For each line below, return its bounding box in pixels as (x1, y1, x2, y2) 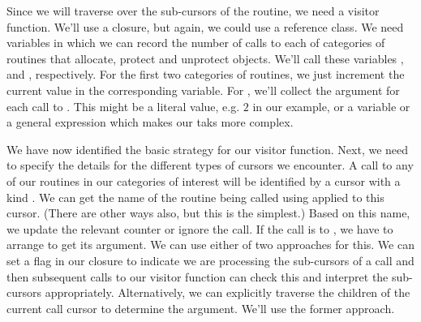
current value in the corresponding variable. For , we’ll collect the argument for (6, 81, 400, 98)
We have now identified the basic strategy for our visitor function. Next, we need (6, 140, 409, 157)
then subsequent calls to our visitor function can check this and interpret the (6, 268, 389, 285)
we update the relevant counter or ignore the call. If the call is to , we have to (6, 220, 393, 237)
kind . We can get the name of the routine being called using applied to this (6, 188, 384, 205)
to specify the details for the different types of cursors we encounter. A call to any (6, 157, 414, 174)
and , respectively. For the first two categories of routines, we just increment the (6, 66, 405, 83)
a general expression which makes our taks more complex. (6, 114, 294, 131)
